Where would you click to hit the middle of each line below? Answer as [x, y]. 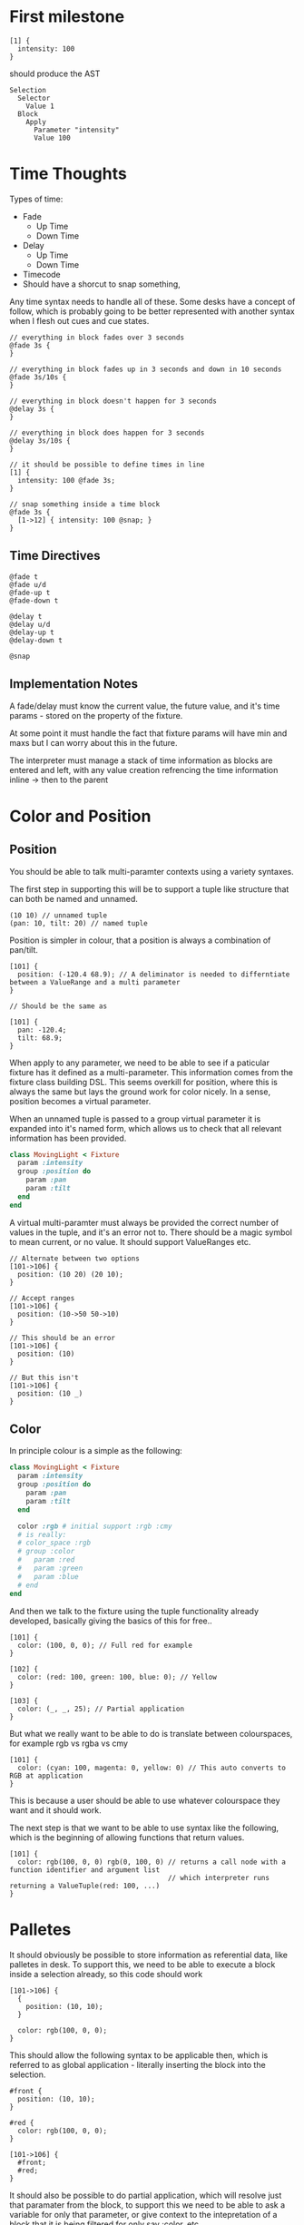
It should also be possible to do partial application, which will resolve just [146, 2195]
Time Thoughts [68, 174]
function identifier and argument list [85, 1870]
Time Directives [55, 556]
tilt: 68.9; [40, 1038]
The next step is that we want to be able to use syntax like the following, [144, 1828]
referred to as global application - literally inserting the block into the [137, 2064]
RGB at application [46, 1776]
